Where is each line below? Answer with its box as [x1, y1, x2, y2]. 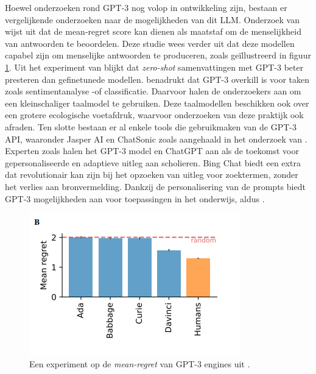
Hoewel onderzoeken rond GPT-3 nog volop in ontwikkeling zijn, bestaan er [5, 1, 287, 13]
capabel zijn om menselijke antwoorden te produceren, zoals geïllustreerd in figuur [5, 49, 311, 62]
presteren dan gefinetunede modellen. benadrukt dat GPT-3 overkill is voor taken [5, 72, 310, 85]
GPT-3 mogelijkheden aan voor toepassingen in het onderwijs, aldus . [5, 192, 265, 205]
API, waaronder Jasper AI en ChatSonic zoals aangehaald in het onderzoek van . [5, 132, 307, 145]
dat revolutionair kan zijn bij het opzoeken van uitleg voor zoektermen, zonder [5, 168, 298, 181]
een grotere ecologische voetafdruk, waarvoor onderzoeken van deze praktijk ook [5, 108, 304, 121]
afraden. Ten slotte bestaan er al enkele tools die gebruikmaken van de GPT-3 [5, 120, 297, 133]
